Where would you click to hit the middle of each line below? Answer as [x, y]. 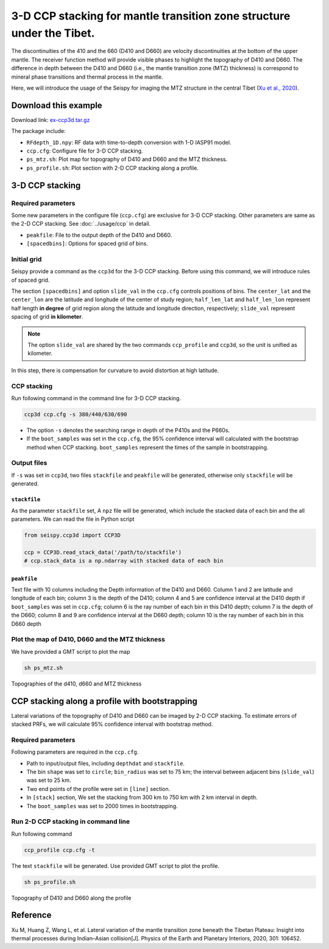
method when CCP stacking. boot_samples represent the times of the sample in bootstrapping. [147, 447]
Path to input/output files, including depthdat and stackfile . [106, 763]
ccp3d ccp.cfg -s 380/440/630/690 [76, 414]
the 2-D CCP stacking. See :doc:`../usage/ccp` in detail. [81, 224]
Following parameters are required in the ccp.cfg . [75, 752]
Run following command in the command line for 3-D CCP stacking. [96, 398]
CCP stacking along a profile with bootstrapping [104, 701]
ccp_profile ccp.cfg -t [60, 850]
